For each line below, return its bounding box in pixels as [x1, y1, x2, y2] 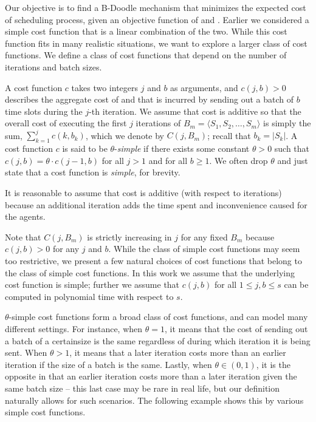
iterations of [136, 117, 181, 129]
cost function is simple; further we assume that [5, 278, 180, 291]
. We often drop [209, 154, 268, 166]
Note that [5, 230, 41, 243]
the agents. [5, 210, 46, 223]
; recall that [207, 129, 251, 141]
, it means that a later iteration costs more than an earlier [69, 346, 286, 359]
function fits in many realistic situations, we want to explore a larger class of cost [5, 36, 307, 49]
